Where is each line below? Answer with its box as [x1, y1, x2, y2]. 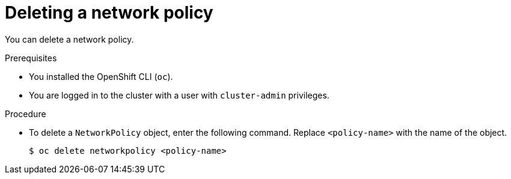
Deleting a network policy [5, 2, 213, 23]
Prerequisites [5, 52, 57, 63]
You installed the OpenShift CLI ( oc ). [29, 71, 173, 82]
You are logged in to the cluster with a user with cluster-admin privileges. [29, 89, 329, 100]
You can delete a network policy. [5, 34, 134, 44]
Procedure [5, 108, 46, 119]
